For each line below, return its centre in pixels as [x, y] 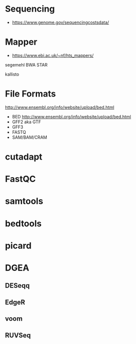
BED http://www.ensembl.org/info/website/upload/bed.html [71, 116]
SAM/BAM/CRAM [30, 137]
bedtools [23, 223]
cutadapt [24, 157]
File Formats [30, 94]
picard [18, 246]
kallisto [12, 74]
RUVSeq [18, 335]
